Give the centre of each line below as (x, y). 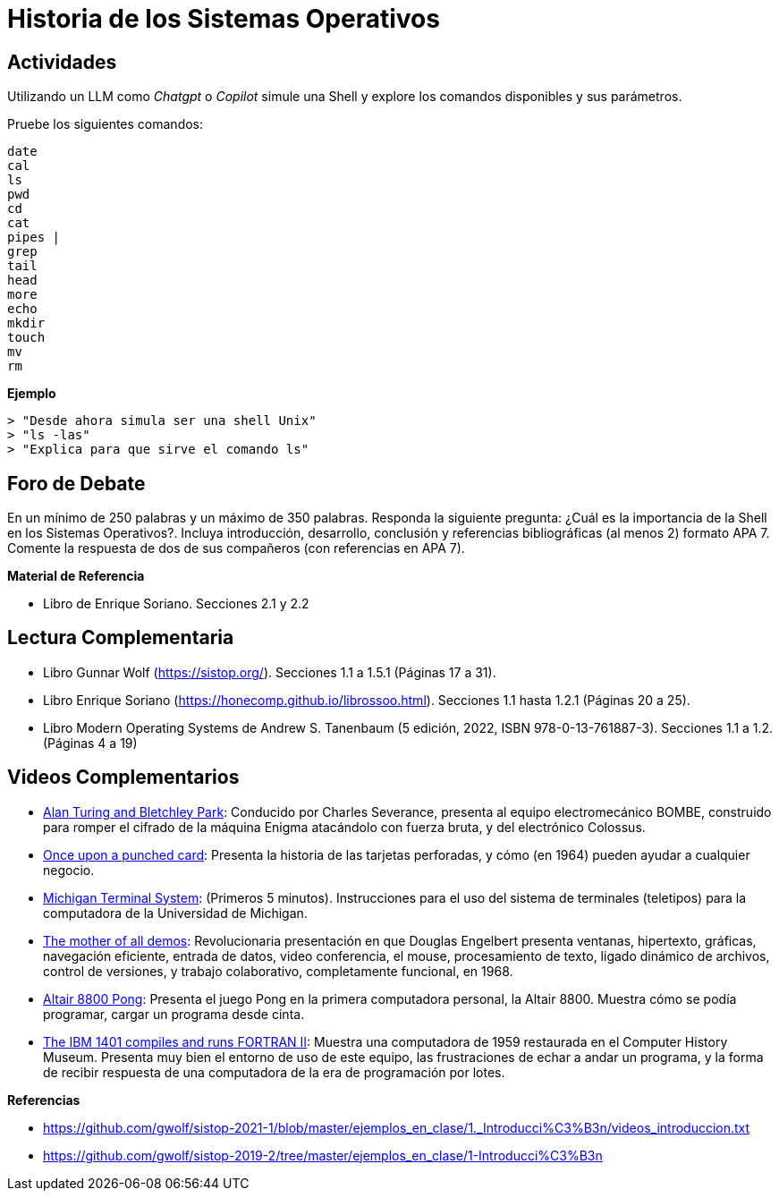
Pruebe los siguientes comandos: (106, 124)
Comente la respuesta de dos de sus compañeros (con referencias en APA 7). (236, 548)
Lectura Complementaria (121, 638)
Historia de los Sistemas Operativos (224, 19)
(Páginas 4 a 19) (90, 743)
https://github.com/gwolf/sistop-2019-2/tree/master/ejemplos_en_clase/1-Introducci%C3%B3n (323, 1155)
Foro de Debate (76, 483)
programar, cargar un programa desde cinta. (174, 1014)
